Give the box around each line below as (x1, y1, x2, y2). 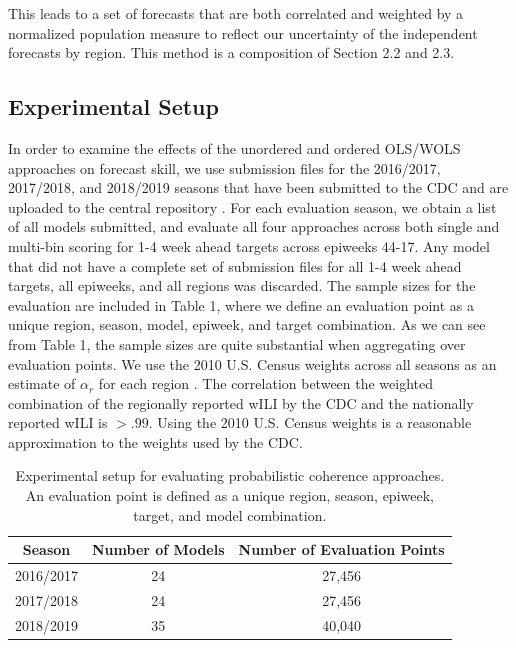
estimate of (8, 373, 76, 394)
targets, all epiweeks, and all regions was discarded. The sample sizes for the (8, 275, 476, 296)
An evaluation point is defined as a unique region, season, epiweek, (25, 485, 434, 506)
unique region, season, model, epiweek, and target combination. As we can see (8, 314, 486, 335)
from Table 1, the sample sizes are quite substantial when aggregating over (8, 333, 466, 354)
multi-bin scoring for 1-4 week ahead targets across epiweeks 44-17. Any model (8, 235, 490, 256)
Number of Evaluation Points (238, 539, 445, 560)
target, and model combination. (133, 504, 327, 525)
